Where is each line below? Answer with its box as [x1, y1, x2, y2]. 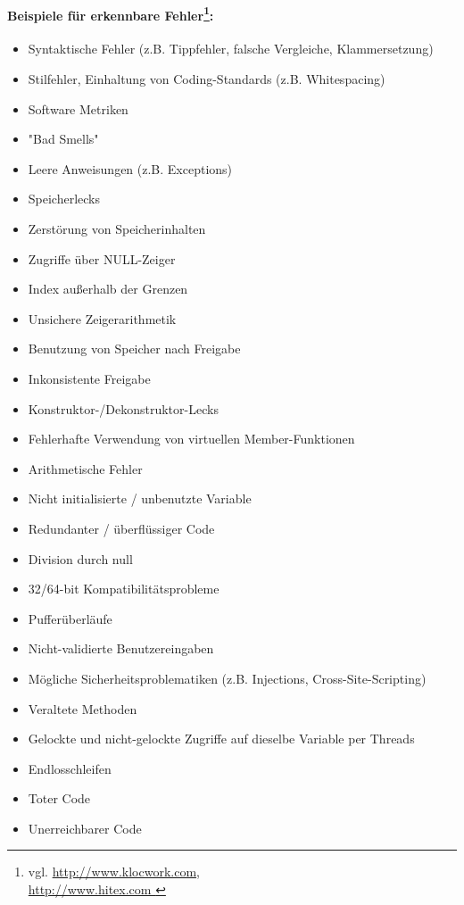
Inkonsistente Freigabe [28, 369, 151, 387]
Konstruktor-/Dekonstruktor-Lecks [28, 399, 219, 418]
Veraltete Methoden [28, 699, 137, 718]
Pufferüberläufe [28, 609, 112, 627]
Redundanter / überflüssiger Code [28, 519, 215, 537]
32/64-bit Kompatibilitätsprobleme [28, 579, 220, 598]
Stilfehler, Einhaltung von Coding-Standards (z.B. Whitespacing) [28, 70, 385, 88]
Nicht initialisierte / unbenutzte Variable [28, 489, 252, 508]
